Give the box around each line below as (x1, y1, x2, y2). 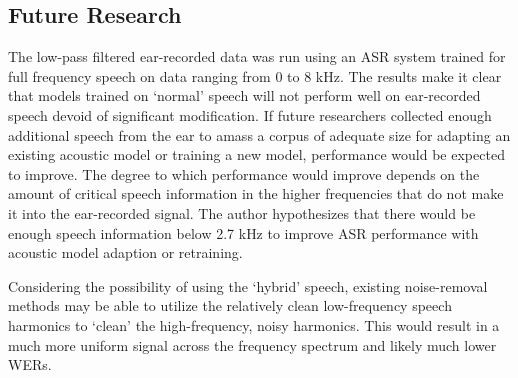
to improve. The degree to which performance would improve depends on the (8, 163, 480, 184)
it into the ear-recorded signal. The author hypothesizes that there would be (8, 202, 476, 223)
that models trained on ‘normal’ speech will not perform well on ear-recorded (8, 85, 481, 106)
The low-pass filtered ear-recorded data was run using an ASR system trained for (8, 46, 506, 67)
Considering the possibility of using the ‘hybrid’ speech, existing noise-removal (8, 275, 488, 296)
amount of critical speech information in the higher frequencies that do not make (8, 183, 504, 204)
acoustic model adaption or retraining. (8, 242, 243, 263)
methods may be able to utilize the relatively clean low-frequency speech (8, 295, 452, 316)
